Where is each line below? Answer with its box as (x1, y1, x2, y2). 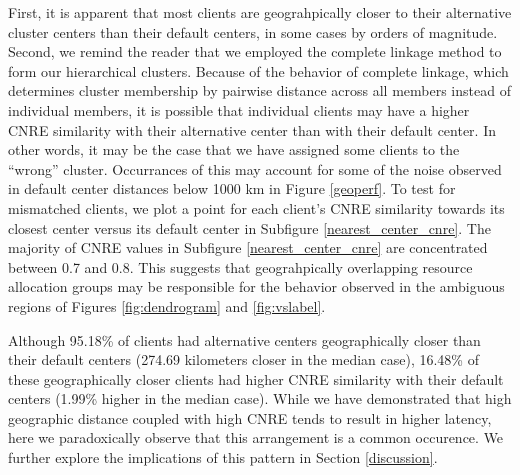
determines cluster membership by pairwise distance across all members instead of (8, 80, 511, 101)
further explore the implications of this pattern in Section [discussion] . (8, 447, 438, 468)
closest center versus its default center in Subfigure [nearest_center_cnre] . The (8, 217, 491, 238)
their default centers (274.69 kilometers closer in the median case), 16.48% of (8, 349, 479, 370)
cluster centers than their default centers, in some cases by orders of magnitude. (8, 21, 498, 42)
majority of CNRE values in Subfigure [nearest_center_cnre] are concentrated (8, 237, 488, 258)
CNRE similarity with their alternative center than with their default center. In (8, 119, 496, 140)
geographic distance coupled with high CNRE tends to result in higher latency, (8, 407, 492, 428)
